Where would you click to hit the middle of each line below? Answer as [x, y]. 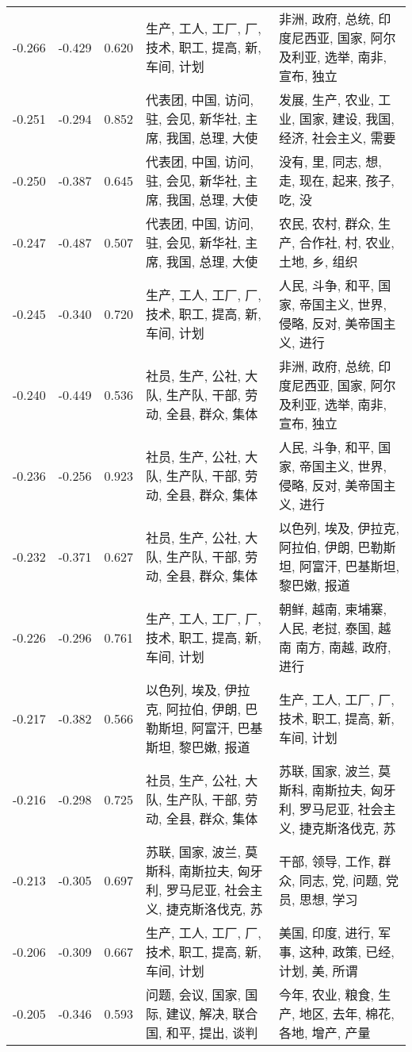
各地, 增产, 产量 [325, 1033]
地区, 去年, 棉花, [347, 1014]
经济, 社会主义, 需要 [338, 138]
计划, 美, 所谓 [319, 971]
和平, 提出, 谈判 [212, 1033]
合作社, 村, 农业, [347, 242]
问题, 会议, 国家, [194, 994]
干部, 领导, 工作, [327, 861]
